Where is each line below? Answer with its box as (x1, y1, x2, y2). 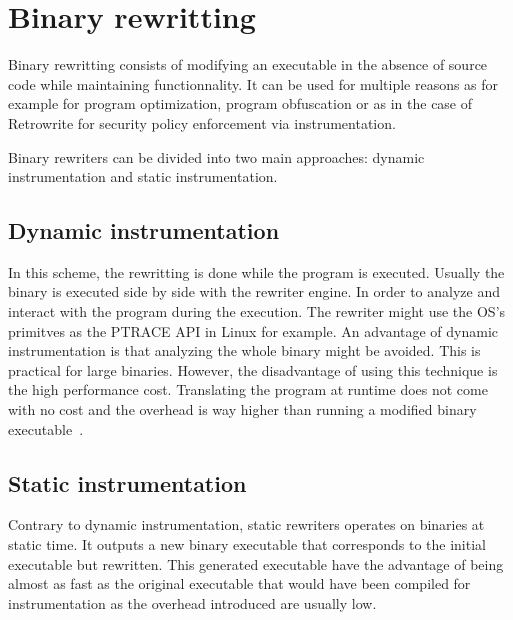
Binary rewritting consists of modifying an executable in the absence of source (8, 54, 488, 75)
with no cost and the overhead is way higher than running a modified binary (8, 399, 477, 420)
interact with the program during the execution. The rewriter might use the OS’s (8, 301, 506, 322)
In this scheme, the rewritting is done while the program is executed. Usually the (8, 261, 505, 282)
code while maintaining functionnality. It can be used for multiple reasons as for (8, 73, 499, 94)
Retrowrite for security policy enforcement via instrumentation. (8, 112, 396, 133)
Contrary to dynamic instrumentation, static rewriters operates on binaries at (8, 514, 485, 535)
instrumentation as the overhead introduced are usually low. (8, 592, 377, 613)
